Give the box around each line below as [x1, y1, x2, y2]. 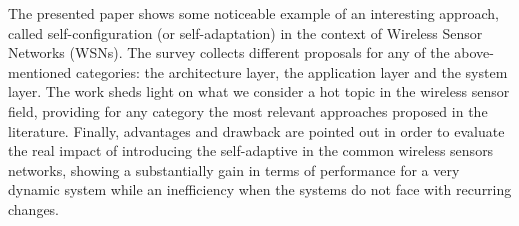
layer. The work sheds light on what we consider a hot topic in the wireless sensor [8, 81, 510, 102]
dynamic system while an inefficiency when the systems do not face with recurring [8, 179, 512, 200]
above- [454, 42, 494, 63]
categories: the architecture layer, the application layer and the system [76, 61, 508, 82]
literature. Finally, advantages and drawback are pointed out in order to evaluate [8, 120, 505, 141]
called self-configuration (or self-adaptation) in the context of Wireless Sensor [8, 22, 483, 43]
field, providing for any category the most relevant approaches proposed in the [8, 100, 488, 121]
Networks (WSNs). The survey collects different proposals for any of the [8, 42, 450, 63]
